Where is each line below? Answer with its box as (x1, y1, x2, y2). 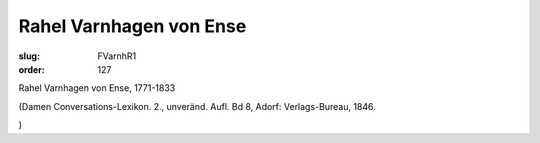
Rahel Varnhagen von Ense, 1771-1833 (18, 82, 176, 94)
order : (18, 63, 45, 75)
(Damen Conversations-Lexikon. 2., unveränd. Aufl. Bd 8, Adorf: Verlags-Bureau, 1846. (18, 100, 377, 112)
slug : (18, 50, 40, 62)
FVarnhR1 (97, 50, 137, 62)
